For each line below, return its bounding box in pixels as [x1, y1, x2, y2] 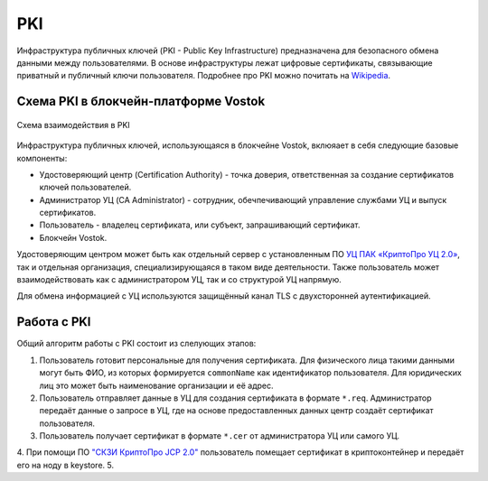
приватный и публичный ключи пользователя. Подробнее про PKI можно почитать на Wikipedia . [16, 70, 391, 81]
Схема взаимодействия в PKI [16, 119, 130, 130]
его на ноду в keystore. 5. [16, 459, 115, 470]
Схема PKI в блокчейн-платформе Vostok [16, 94, 266, 109]
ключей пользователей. [39, 181, 132, 193]
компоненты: [16, 153, 68, 163]
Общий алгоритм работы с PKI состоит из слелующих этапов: [16, 338, 257, 349]
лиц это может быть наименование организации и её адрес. [39, 380, 274, 391]
